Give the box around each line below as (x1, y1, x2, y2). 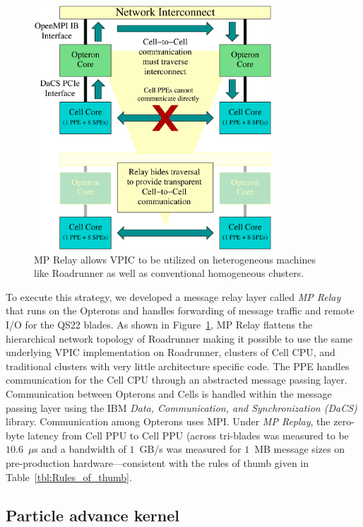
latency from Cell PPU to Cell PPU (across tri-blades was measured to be (28, 427, 349, 442)
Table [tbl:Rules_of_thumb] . (6, 469, 132, 484)
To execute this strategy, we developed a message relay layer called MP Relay (6, 289, 341, 304)
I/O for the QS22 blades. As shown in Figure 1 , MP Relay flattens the (6, 317, 313, 332)
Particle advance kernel (6, 504, 179, 526)
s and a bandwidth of (34, 442, 126, 456)
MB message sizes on (254, 442, 345, 456)
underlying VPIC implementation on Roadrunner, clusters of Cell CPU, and (6, 345, 335, 360)
